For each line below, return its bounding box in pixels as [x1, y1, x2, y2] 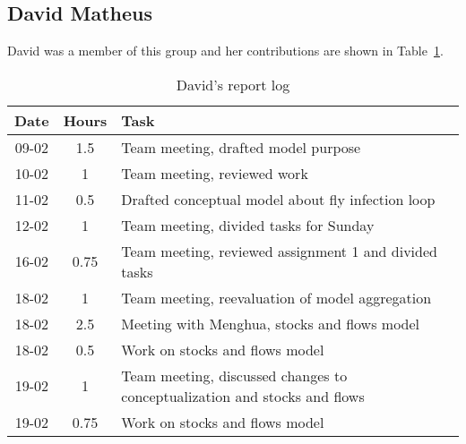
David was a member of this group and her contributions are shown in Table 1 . [7, 41, 444, 60]
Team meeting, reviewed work [121, 162, 308, 184]
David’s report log [176, 73, 290, 95]
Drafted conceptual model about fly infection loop [121, 188, 436, 209]
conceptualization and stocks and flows [121, 385, 365, 406]
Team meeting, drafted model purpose [121, 136, 361, 158]
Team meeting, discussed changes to [121, 364, 348, 386]
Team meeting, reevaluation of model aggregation [121, 286, 432, 308]
